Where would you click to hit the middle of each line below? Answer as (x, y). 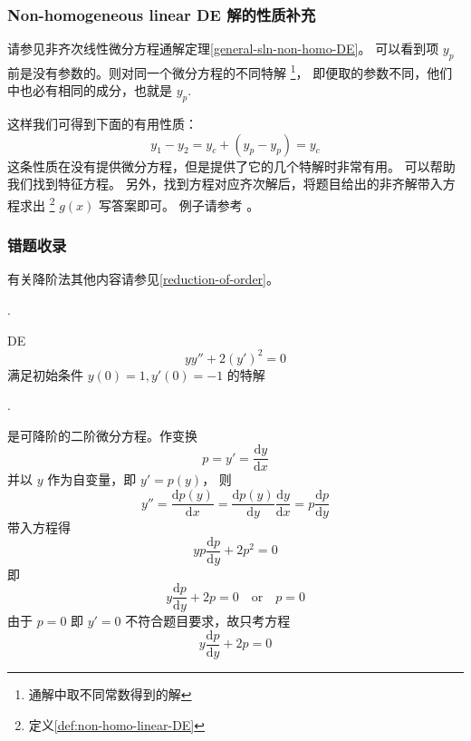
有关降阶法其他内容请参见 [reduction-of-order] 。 (143, 279)
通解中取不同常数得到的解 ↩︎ (110, 694)
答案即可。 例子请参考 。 (186, 205)
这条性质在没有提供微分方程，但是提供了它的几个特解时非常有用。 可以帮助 (231, 166)
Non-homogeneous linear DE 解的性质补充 (162, 14)
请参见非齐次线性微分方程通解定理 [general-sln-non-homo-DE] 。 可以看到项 (223, 49)
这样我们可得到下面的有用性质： (102, 124)
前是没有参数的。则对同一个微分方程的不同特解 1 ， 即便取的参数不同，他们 (230, 71)
